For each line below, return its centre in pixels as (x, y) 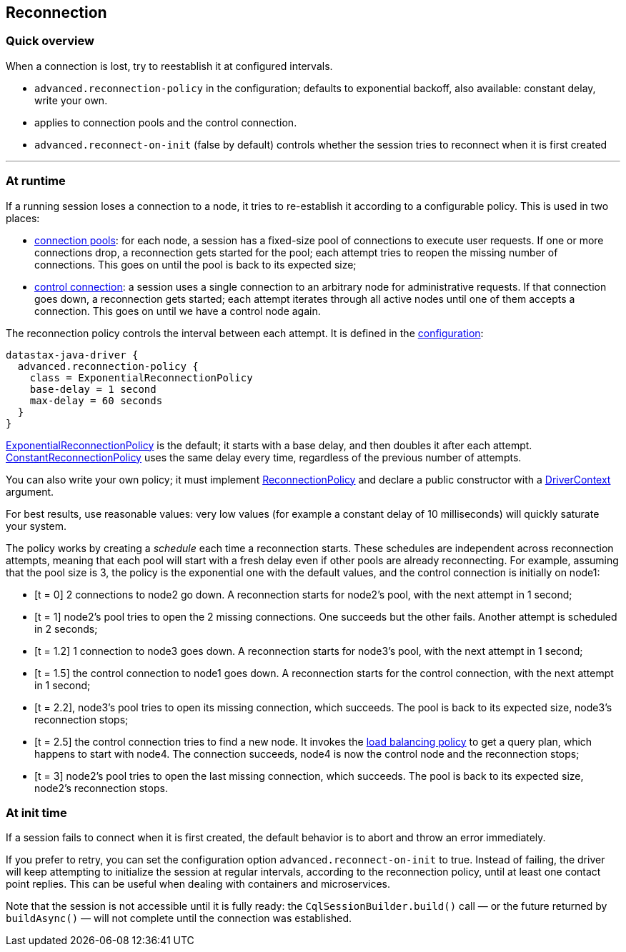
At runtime (36, 181)
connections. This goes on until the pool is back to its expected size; (195, 264)
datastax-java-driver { (72, 355)
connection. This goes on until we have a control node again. (178, 311)
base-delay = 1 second (93, 389)
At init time (36, 812)
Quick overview (50, 41)
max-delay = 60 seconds (96, 400)
